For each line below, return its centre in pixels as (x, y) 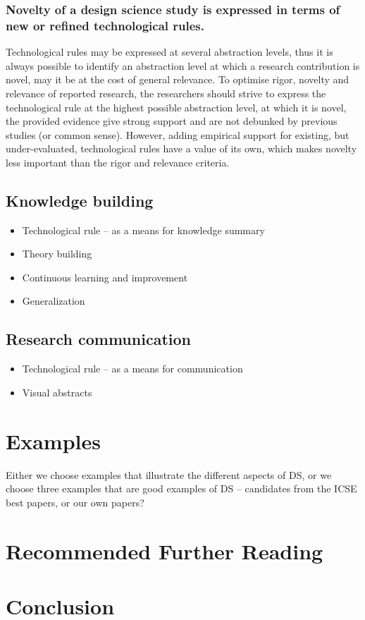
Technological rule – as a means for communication (132, 369)
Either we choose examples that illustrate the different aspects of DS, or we (169, 474)
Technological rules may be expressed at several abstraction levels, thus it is (169, 52)
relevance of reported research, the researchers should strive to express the (166, 93)
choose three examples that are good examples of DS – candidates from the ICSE (181, 488)
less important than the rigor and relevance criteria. (118, 162)
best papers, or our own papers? (75, 502)
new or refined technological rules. (105, 25)
